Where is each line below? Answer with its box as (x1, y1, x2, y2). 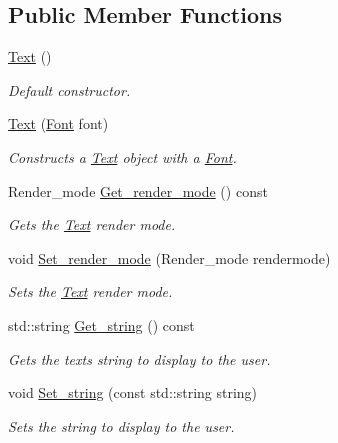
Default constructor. (8, 79, 131, 100)
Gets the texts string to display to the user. (8, 348, 271, 369)
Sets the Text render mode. (8, 281, 173, 302)
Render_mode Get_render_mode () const (8, 180, 268, 201)
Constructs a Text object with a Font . (8, 146, 237, 167)
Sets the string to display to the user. (8, 415, 235, 436)
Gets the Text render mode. (8, 214, 176, 235)
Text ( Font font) (8, 113, 109, 134)
